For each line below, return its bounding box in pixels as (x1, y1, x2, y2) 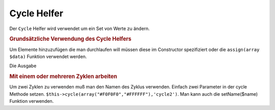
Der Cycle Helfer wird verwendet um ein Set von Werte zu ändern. (9, 25, 150, 32)
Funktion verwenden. (9, 98, 54, 104)
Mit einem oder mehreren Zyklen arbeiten (9, 73, 117, 80)
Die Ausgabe (9, 63, 37, 69)
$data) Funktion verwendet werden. (9, 53, 87, 60)
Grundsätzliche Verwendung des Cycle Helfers (9, 36, 132, 43)
